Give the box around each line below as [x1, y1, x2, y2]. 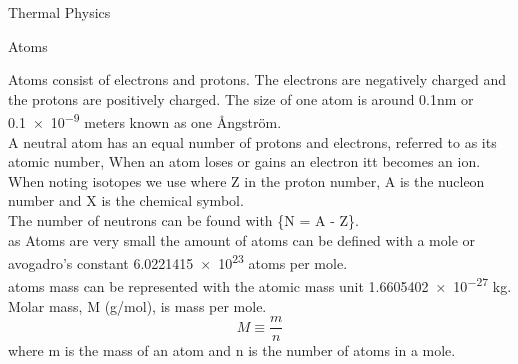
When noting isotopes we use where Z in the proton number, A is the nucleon [8, 170, 485, 191]
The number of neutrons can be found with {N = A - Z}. [8, 210, 359, 230]
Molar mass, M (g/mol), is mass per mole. [8, 295, 267, 316]
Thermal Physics [8, 2, 111, 22]
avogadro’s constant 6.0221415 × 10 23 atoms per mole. [8, 250, 348, 273]
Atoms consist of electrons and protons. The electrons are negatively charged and [8, 69, 507, 90]
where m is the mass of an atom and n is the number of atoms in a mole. [8, 340, 456, 361]
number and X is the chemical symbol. [8, 190, 244, 211]
